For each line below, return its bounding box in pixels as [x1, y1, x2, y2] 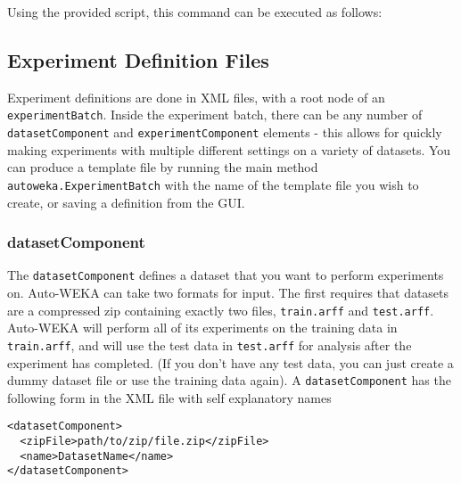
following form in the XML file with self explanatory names [7, 388, 332, 406]
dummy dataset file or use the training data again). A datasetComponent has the [7, 371, 451, 390]
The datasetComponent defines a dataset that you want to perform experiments [7, 266, 444, 284]
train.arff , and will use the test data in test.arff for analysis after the [7, 335, 412, 354]
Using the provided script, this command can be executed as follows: [7, 3, 383, 21]
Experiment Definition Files [7, 45, 269, 73]
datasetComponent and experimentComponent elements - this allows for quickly [7, 123, 442, 142]
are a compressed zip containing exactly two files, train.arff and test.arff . [7, 300, 434, 319]
